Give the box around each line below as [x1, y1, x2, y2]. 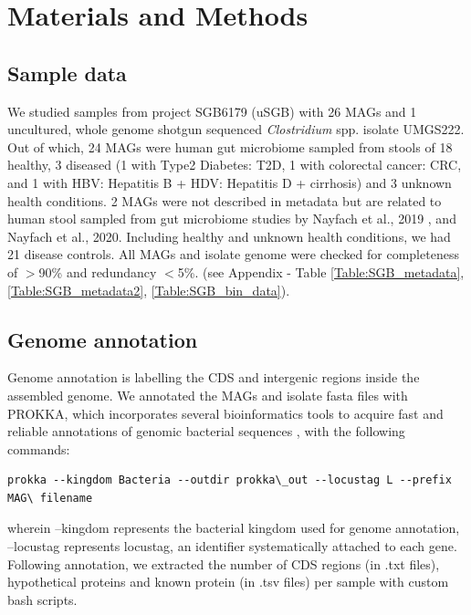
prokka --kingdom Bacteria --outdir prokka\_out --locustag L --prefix [7, 474, 452, 487]
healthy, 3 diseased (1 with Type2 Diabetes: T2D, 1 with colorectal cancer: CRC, [7, 155, 462, 174]
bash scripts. [7, 589, 78, 609]
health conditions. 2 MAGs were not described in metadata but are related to [7, 191, 442, 210]
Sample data [7, 58, 127, 87]
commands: [7, 439, 70, 458]
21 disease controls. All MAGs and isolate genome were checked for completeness [7, 245, 459, 264]
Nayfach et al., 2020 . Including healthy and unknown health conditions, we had [7, 226, 451, 245]
